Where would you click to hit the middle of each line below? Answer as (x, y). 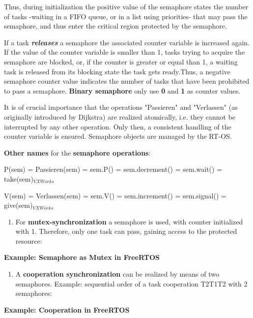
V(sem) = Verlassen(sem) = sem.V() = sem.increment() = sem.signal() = (115, 195)
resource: (29, 240)
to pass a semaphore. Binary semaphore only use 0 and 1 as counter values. (122, 90)
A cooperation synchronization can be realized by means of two (117, 274)
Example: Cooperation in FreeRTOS (67, 309)
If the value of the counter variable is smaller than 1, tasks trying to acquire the (125, 52)
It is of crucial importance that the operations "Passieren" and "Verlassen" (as (121, 107)
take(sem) (19, 178)
